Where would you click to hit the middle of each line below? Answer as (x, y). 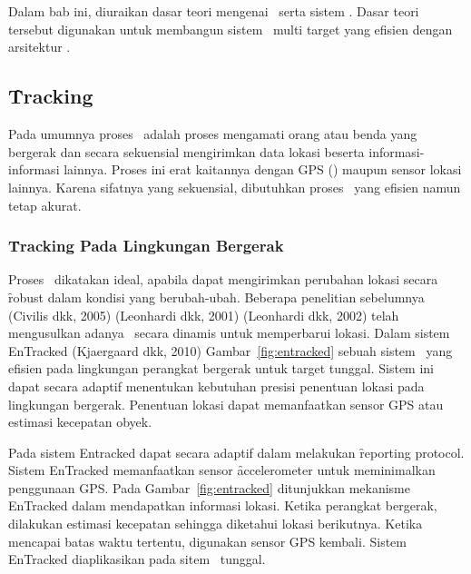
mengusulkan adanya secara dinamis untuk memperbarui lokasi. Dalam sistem (229, 333)
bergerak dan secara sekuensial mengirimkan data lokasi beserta (186, 151)
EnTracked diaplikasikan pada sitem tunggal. (137, 559)
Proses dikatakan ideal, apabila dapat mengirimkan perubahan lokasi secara (223, 279)
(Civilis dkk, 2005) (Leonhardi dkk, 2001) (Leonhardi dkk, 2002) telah (204, 315)
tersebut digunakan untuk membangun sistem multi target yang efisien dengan (231, 29)
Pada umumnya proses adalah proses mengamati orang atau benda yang (213, 134)
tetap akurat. (45, 205)
